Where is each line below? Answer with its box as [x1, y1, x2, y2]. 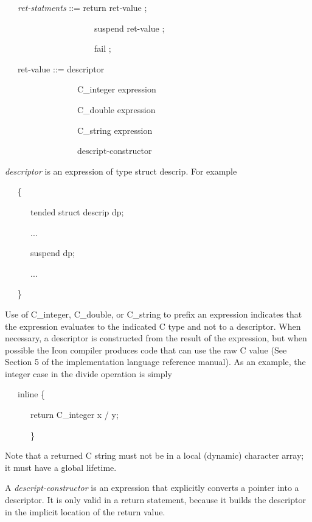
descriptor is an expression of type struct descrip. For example [5, 164, 237, 177]
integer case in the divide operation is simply [5, 367, 172, 380]
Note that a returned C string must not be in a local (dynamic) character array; [5, 449, 304, 462]
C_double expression [77, 103, 156, 116]
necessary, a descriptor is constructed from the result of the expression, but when [5, 332, 307, 344]
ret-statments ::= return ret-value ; [18, 1, 147, 13]
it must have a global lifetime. [5, 461, 117, 473]
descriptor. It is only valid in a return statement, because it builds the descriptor [5, 493, 306, 506]
